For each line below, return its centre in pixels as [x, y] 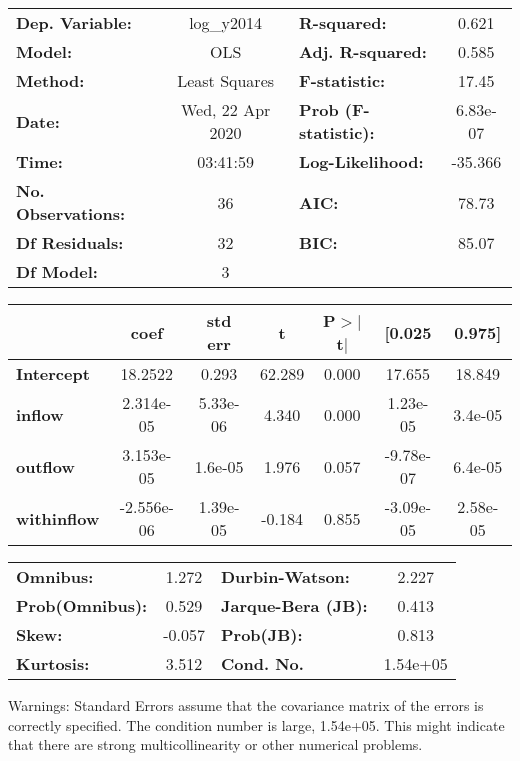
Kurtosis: [53, 663]
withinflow [58, 518]
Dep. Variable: [74, 22]
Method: [50, 80]
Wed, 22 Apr [225, 109]
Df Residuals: [70, 242]
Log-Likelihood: [361, 161]
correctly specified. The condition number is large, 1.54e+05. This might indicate [256, 724]
